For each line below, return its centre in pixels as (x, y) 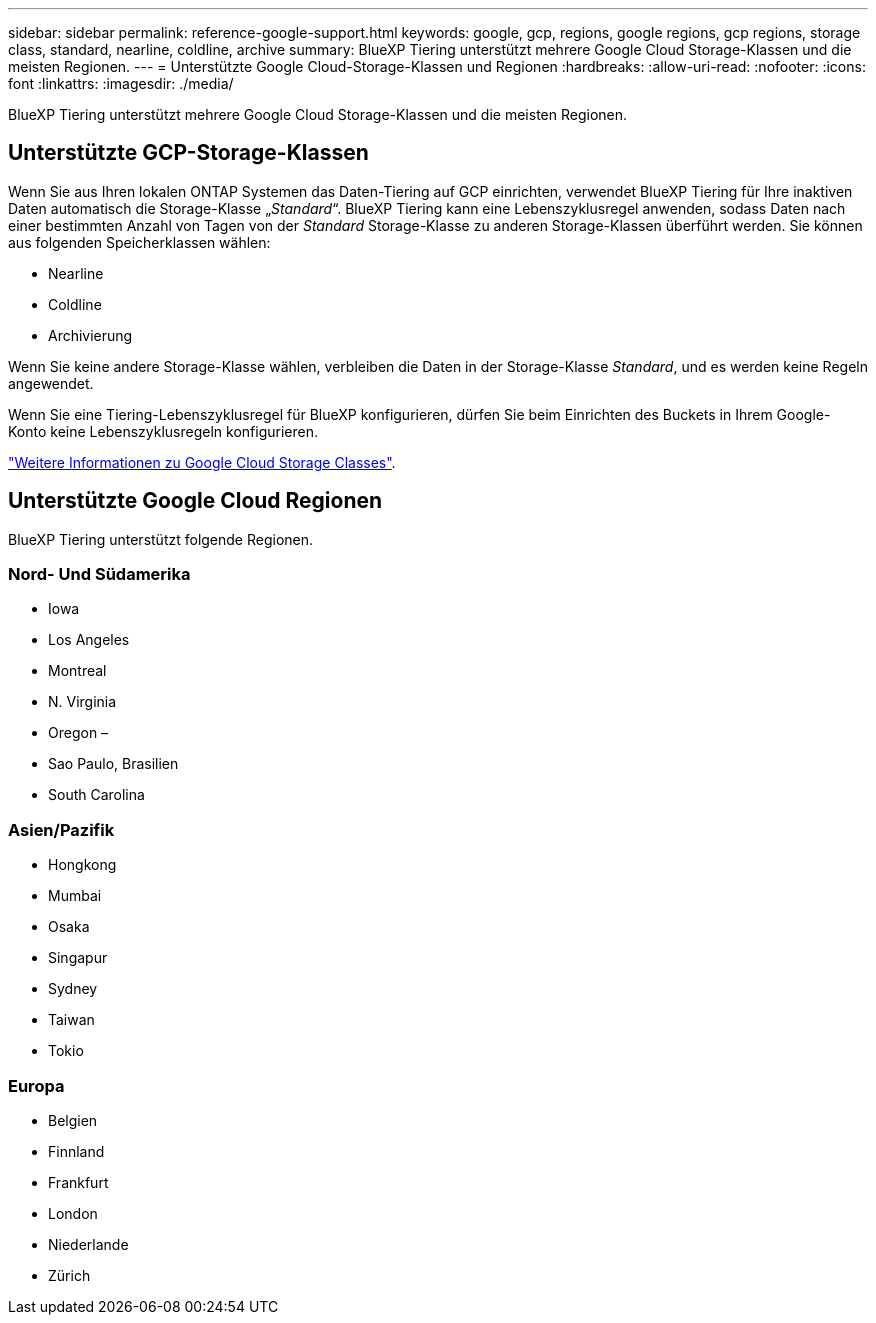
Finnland (76, 1151)
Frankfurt (78, 1182)
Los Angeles (89, 640)
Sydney (73, 989)
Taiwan (71, 1020)
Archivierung (90, 335)
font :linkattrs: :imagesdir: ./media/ (121, 83)
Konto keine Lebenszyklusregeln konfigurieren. (163, 431)
